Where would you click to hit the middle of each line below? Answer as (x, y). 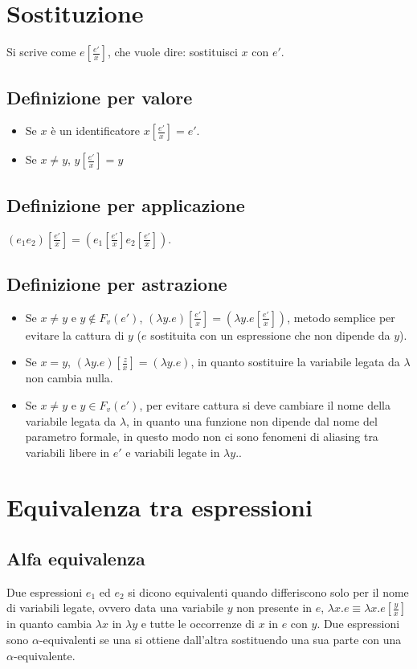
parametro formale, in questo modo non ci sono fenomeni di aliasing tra (202, 436)
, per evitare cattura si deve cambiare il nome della (265, 404)
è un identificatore (96, 131)
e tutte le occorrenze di (198, 624)
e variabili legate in (173, 452)
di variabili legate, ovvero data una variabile (115, 608)
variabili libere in (67, 452)
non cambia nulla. (69, 378)
